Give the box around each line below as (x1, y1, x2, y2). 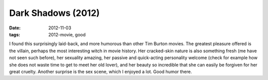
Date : (9, 25, 21, 31)
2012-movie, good (48, 31, 86, 37)
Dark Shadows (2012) (9, 7, 100, 18)
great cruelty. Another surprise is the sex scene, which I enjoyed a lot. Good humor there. (9, 69, 192, 75)
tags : (9, 31, 20, 37)
